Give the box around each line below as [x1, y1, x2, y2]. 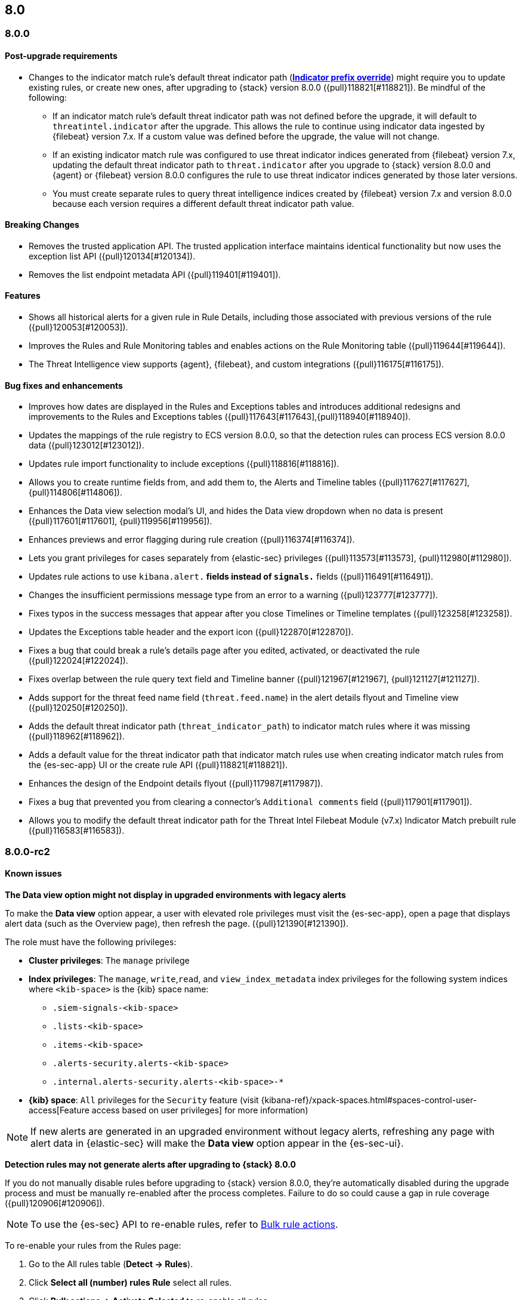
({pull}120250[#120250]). [29, 702, 128, 713]
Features [5, 290, 41, 301]
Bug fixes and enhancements [5, 380, 123, 391]
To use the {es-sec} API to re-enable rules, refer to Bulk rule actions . [30, 1218, 338, 1230]
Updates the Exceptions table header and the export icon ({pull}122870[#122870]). [29, 627, 354, 637]
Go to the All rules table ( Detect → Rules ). [29, 1258, 193, 1269]
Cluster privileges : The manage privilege [29, 955, 190, 965]
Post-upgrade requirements [5, 51, 118, 61]
